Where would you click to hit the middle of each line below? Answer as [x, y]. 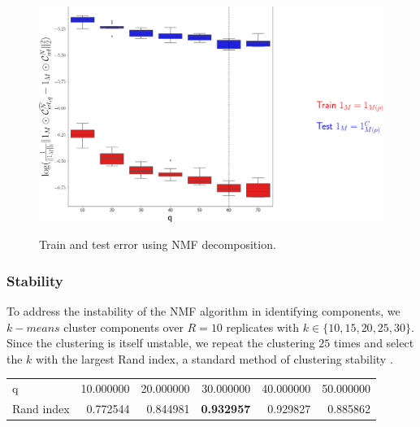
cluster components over [123, 327]
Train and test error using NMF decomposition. [158, 244]
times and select [374, 343]
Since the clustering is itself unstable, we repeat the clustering [161, 343]
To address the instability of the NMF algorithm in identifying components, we [204, 310]
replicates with [263, 327]
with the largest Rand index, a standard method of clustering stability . [214, 358]
